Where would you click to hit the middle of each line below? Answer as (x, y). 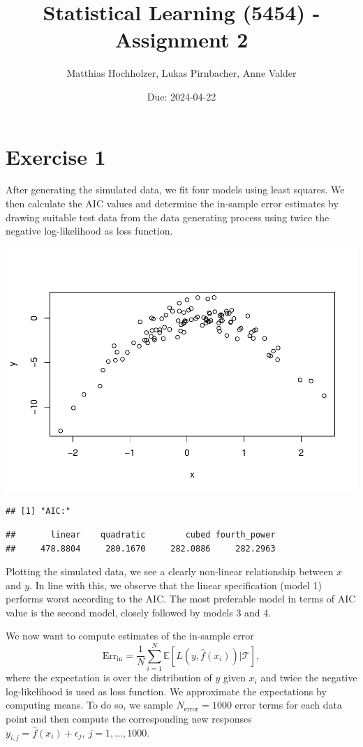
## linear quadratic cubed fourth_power (141, 534)
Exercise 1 (56, 156)
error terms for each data (289, 705)
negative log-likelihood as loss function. (89, 231)
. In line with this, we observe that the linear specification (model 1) (176, 585)
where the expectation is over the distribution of (109, 678)
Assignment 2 (181, 39)
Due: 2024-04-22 (181, 96)
